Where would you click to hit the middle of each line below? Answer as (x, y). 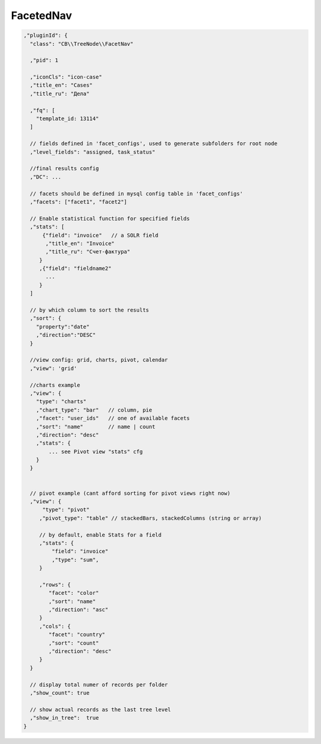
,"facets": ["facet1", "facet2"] (78, 202)
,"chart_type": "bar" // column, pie (94, 410)
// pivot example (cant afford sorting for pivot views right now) (130, 493)
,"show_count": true (60, 693)
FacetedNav (42, 15)
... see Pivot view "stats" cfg (95, 451)
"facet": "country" (77, 635)
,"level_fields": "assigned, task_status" (93, 152)
